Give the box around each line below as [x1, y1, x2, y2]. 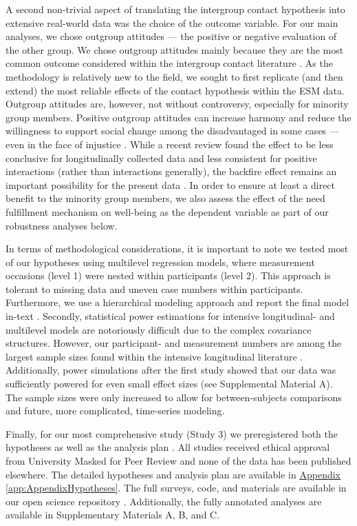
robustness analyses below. [6, 218, 118, 232]
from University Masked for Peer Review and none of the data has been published [6, 454, 351, 467]
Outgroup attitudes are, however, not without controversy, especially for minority [6, 97, 349, 111]
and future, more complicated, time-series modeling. [6, 403, 225, 418]
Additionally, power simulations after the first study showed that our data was [6, 363, 336, 377]
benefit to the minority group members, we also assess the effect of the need [6, 191, 325, 205]
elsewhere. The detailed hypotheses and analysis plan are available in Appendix [6, 467, 340, 481]
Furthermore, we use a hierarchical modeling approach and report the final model [6, 295, 349, 310]
